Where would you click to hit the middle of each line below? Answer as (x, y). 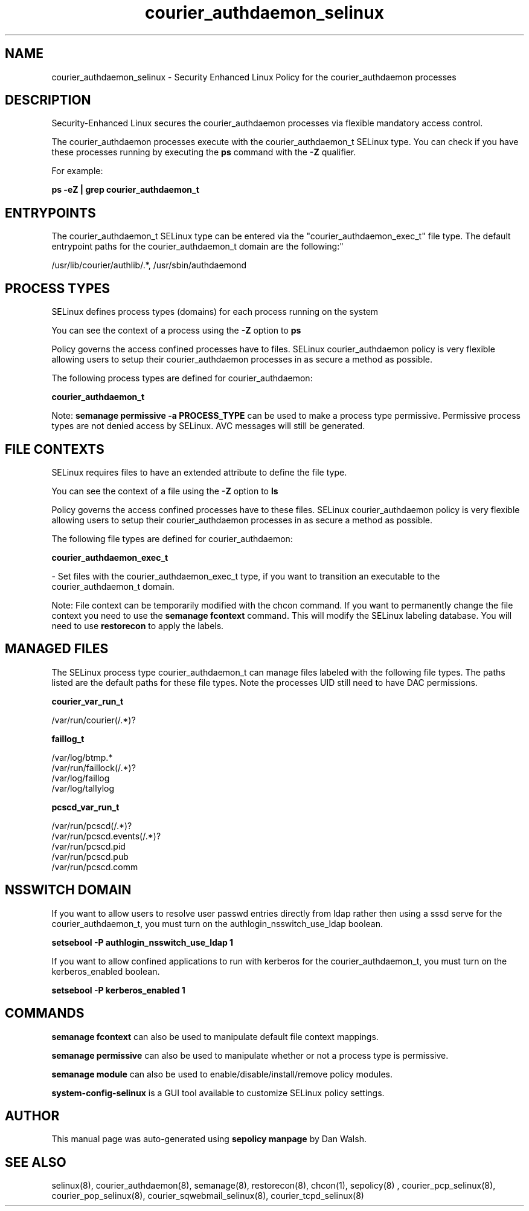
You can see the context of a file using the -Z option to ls (165, 491)
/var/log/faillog (81, 778)
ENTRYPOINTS (50, 213)
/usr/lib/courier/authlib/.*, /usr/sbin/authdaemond (149, 265)
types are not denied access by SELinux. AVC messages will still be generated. (208, 426)
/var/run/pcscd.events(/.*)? (106, 836)
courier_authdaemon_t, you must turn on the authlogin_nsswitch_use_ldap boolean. (217, 923)
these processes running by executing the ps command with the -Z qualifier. (204, 152)
